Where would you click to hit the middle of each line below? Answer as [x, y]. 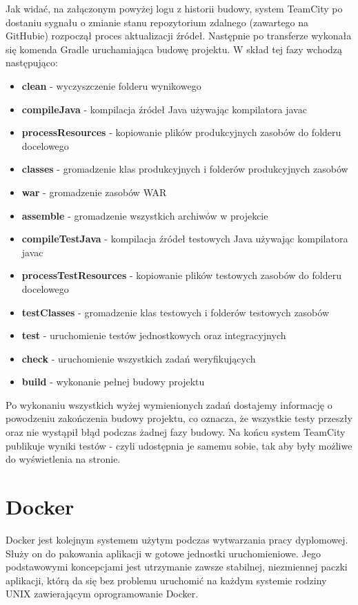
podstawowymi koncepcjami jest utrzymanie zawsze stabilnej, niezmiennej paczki [177, 567]
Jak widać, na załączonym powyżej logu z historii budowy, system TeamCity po [174, 8]
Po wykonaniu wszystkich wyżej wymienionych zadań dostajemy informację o [169, 404]
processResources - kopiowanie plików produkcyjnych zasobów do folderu [181, 132]
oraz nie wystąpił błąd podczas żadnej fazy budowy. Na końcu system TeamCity [176, 432]
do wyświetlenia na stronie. [63, 459]
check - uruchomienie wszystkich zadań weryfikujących [139, 358]
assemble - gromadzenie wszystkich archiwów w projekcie [145, 215]
